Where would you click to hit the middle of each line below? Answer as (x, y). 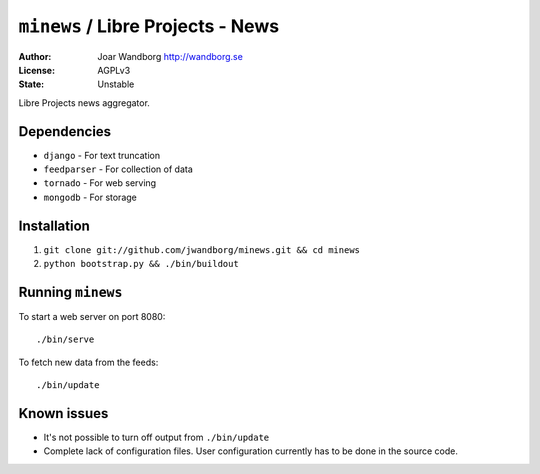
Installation (54, 225)
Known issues (63, 413)
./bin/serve (65, 339)
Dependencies (65, 131)
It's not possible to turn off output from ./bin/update (156, 437)
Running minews (70, 291)
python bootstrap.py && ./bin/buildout (141, 264)
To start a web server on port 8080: (92, 316)
